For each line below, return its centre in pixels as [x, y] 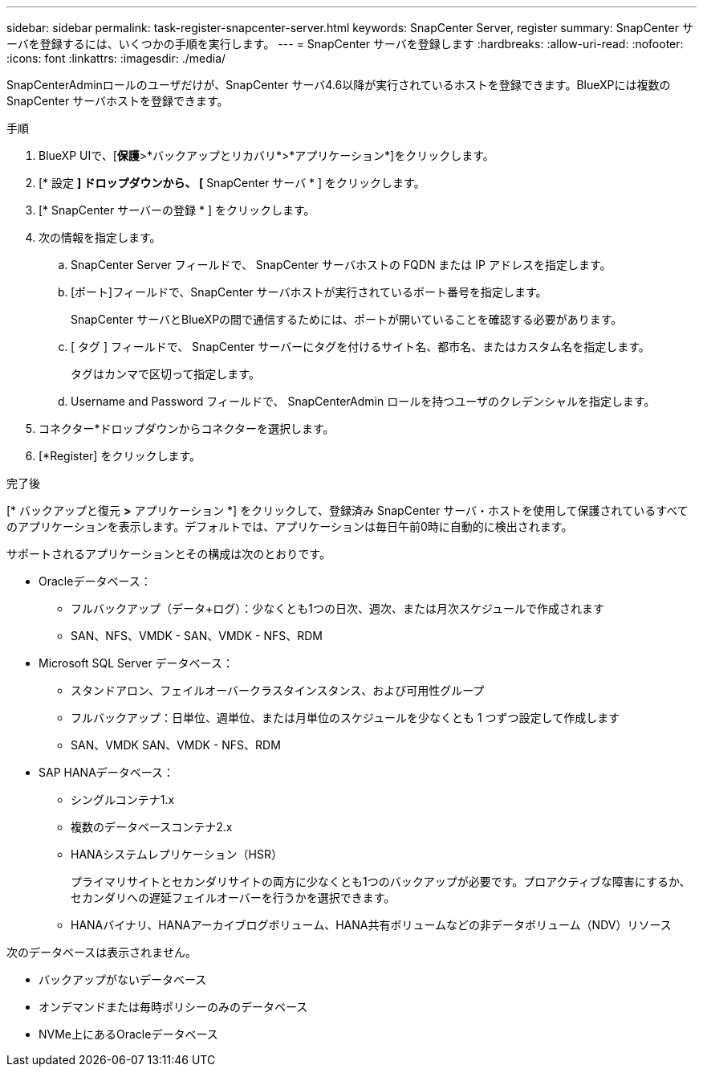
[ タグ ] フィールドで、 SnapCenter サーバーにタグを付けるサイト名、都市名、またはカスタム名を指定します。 [360, 347]
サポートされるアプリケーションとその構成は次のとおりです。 [169, 554]
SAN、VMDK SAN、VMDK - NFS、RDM [176, 745]
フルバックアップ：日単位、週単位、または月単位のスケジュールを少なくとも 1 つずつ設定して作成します [345, 718]
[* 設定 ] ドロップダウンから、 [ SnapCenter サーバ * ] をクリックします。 [232, 183]
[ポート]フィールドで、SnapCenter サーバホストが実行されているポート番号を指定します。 [309, 292]
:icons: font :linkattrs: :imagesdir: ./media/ [116, 58]
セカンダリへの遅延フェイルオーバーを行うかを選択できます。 [233, 898]
